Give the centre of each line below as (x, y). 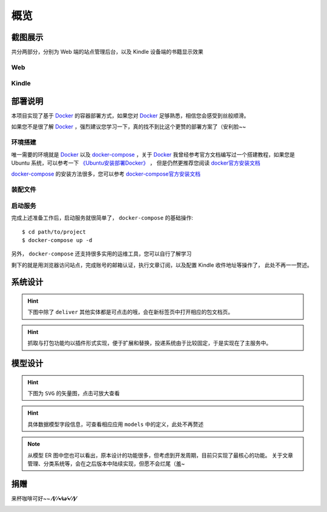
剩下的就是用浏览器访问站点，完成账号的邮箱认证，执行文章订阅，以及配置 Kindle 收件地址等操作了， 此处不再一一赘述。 (162, 265)
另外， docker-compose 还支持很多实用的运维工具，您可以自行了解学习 (101, 254)
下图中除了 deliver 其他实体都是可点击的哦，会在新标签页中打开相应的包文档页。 (130, 312)
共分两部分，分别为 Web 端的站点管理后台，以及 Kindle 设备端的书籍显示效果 (107, 52)
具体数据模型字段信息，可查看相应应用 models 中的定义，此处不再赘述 (116, 424)
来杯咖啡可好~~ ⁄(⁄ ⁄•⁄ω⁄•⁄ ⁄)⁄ (44, 498)
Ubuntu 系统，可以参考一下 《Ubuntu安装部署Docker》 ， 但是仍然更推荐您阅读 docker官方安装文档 (136, 163)
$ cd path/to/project (54, 232)
